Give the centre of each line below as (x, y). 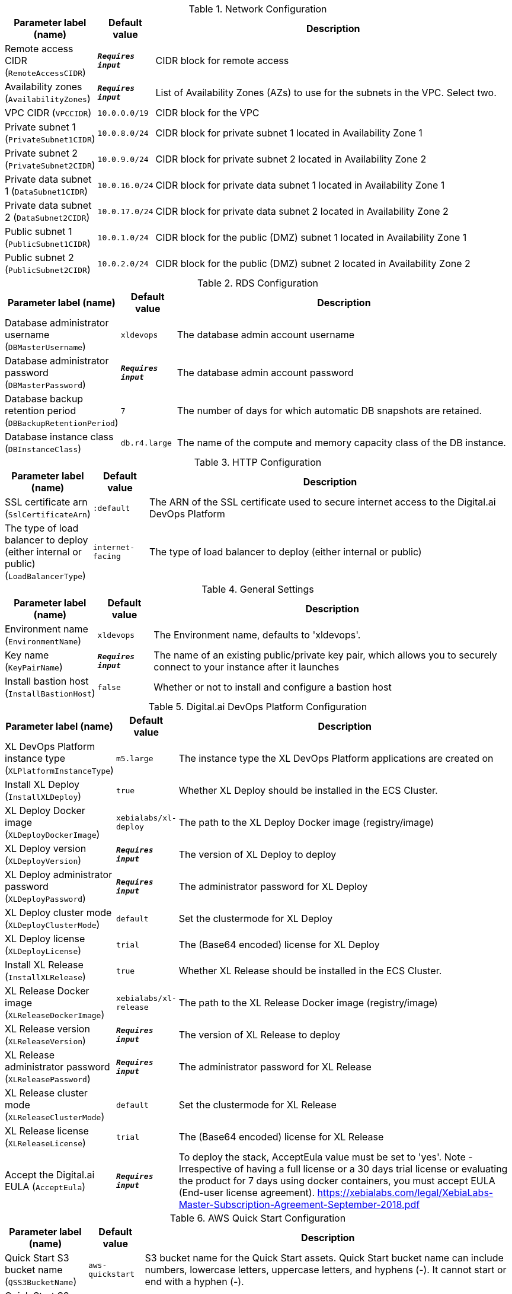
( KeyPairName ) (34, 667)
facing (107, 556)
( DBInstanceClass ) (43, 449)
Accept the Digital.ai (50, 1175)
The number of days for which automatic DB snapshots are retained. (329, 411)
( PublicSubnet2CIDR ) (48, 269)
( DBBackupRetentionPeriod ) (62, 422)
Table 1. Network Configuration (258, 9)
